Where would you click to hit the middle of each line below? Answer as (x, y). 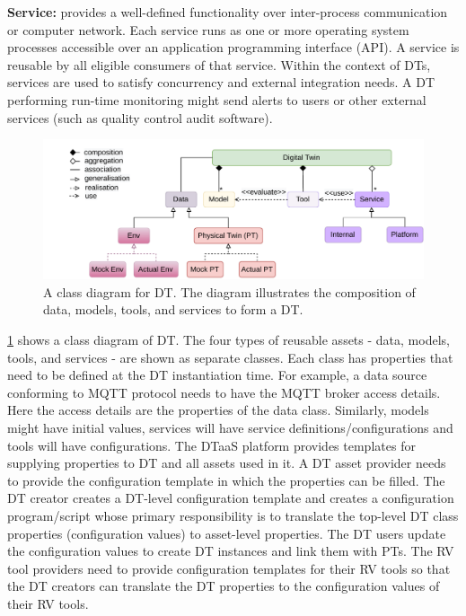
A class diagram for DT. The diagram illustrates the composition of (229, 291)
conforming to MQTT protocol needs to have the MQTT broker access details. (224, 392)
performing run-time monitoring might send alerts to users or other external (217, 99)
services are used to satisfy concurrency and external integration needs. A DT (221, 82)
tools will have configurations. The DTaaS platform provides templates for (211, 445)
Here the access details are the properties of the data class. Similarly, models (218, 410)
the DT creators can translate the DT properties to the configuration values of (224, 586)
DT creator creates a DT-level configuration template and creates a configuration (231, 498)
